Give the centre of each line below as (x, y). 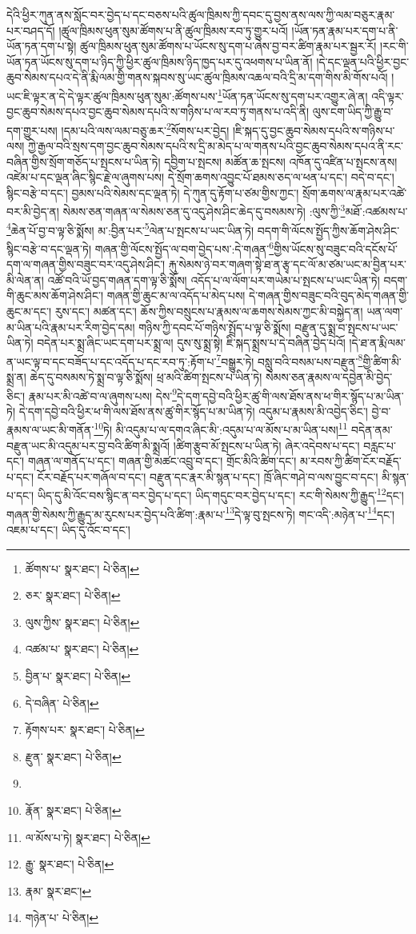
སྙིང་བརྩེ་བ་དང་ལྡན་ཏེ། (49, 248)
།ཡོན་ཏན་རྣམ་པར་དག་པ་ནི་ (345, 30)
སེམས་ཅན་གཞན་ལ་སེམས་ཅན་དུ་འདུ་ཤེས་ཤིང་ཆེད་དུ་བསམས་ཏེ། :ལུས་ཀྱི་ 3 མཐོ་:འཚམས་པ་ (235, 210)
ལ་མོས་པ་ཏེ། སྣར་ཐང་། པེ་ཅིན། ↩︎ (88, 837)
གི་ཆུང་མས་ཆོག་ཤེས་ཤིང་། (55, 295)
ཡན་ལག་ (385, 311)
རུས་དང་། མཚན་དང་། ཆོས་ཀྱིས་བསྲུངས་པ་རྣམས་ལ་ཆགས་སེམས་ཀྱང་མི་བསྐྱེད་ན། (209, 311)
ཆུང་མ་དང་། (29, 311)
